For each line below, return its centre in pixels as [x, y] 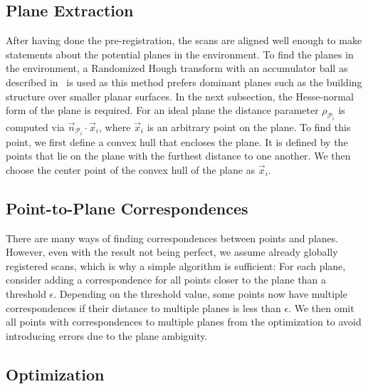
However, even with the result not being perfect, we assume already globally [172, 252]
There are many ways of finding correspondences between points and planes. [172, 238]
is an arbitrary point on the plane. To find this [249, 126]
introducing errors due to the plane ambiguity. [107, 335]
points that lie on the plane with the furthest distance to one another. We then [178, 156]
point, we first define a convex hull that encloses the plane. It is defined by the [177, 141]
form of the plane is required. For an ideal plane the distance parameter [162, 110]
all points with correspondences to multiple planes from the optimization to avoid [184, 322]
